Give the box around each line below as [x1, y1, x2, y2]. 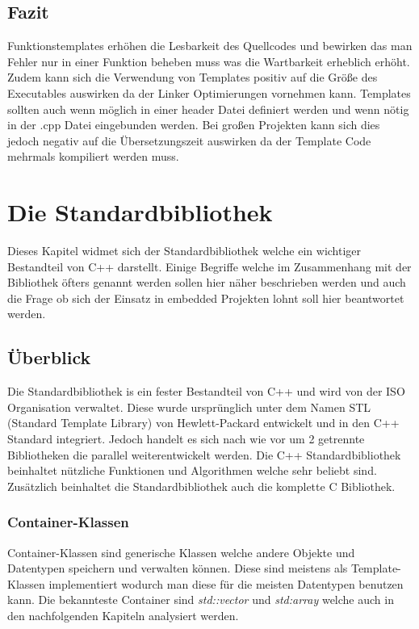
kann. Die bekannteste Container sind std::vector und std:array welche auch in [7, 591, 394, 608]
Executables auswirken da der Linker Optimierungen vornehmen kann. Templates [7, 84, 411, 101]
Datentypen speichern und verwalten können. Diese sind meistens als [7, 560, 348, 577]
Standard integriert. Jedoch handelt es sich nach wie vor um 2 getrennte [7, 430, 365, 447]
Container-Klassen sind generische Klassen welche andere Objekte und [7, 543, 355, 560]
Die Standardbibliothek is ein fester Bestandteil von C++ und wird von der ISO [7, 383, 405, 400]
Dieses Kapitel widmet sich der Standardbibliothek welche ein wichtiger [7, 242, 362, 259]
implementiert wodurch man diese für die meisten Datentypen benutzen [48, 575, 404, 592]
